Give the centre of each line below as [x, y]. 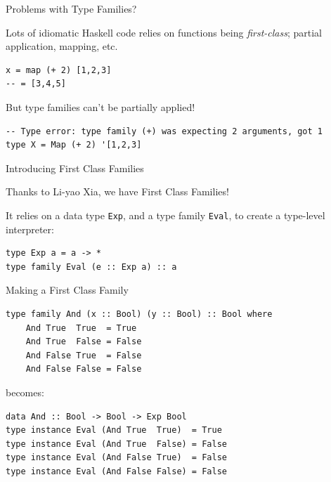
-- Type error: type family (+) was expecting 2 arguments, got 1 [164, 131]
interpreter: [30, 229]
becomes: [25, 392]
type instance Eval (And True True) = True [114, 430]
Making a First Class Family [67, 290]
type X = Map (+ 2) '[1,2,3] [74, 145]
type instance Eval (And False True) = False [116, 458]
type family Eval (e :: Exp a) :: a [91, 267]
